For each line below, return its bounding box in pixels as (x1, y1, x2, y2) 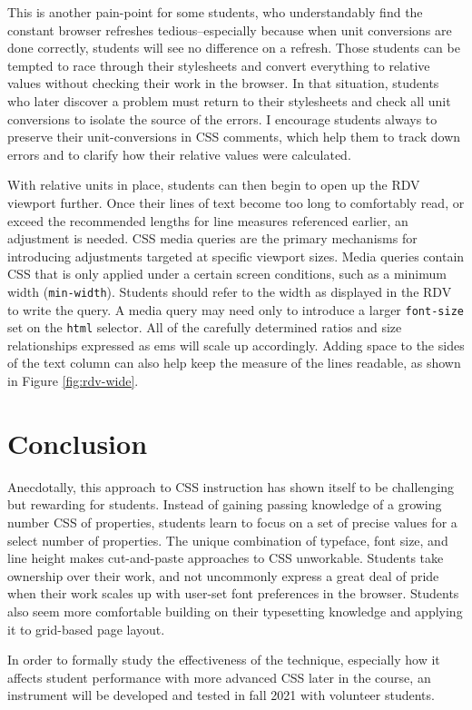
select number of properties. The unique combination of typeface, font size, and (7, 530, 448, 549)
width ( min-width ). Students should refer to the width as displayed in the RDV (7, 281, 452, 301)
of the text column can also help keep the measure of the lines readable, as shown (7, 353, 461, 372)
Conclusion (7, 424, 148, 461)
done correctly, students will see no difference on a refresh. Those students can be (7, 38, 460, 57)
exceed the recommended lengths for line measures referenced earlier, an (7, 211, 408, 230)
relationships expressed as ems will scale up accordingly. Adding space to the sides (7, 335, 465, 354)
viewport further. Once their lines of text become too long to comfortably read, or (7, 192, 465, 212)
